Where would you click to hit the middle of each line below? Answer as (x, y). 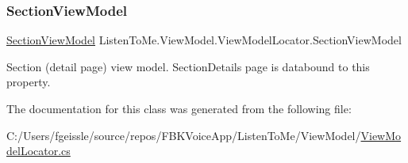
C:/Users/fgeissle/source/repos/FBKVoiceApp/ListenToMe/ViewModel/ (184, 135)
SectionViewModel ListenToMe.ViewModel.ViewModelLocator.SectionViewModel (204, 40)
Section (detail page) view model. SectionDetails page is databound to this (188, 66)
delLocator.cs (38, 151)
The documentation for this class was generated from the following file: (179, 108)
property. (29, 82)
